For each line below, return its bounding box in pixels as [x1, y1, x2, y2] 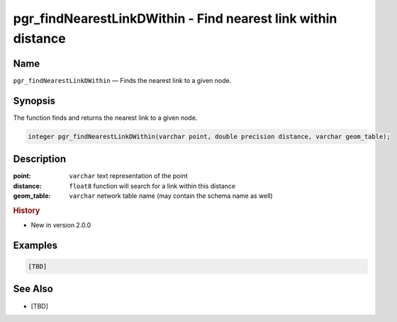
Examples [13, 239, 58, 251]
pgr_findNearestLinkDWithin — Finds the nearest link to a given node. [13, 76, 232, 84]
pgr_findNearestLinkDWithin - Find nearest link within [13, 11, 337, 26]
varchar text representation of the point [69, 172, 188, 180]
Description [13, 153, 67, 165]
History [13, 206, 40, 216]
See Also [13, 283, 53, 295]
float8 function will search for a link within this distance [69, 182, 236, 190]
